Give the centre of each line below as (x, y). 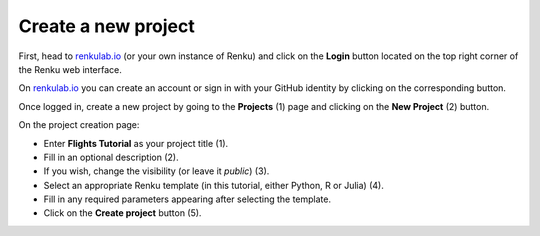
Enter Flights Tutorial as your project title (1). (136, 143)
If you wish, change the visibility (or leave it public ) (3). (156, 171)
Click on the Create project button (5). (122, 213)
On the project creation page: (79, 125)
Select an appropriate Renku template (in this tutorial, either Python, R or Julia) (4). (213, 185)
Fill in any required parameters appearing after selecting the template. (187, 199)
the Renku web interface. (70, 69)
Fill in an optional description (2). (111, 157)
